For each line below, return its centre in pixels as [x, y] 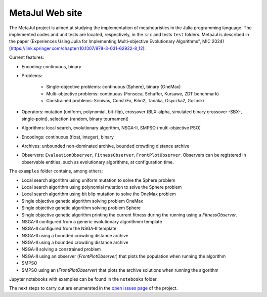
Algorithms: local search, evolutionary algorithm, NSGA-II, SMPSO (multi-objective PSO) [111, 128]
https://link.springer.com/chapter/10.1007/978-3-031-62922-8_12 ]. [78, 48]
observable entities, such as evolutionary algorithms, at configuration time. [98, 162]
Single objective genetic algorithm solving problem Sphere [81, 208]
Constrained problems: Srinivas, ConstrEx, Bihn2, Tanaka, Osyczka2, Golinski [125, 101]
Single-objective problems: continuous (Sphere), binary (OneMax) [113, 87]
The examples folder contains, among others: [56, 171]
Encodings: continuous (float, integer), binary [67, 137]
